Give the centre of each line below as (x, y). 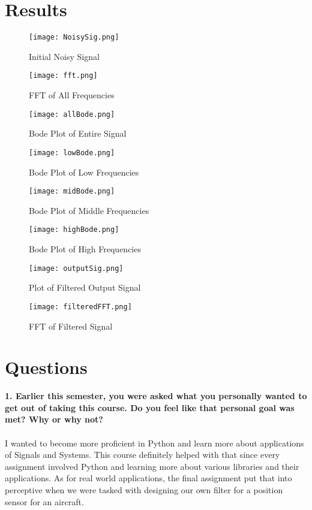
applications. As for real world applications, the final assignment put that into (148, 478)
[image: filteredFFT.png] (80, 307)
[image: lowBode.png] (72, 153)
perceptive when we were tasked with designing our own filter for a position (144, 490)
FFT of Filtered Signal (71, 326)
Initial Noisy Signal (64, 56)
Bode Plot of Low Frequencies (84, 172)
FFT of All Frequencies (72, 95)
